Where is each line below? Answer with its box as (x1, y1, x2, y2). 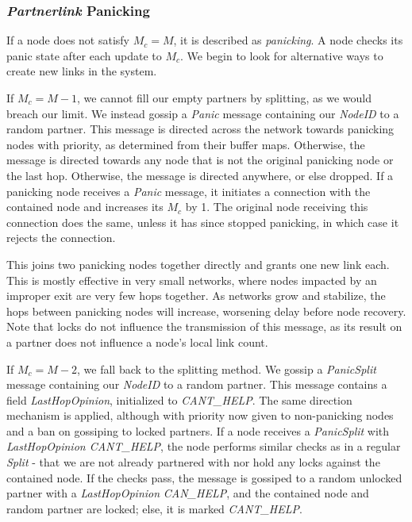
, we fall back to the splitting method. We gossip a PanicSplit (77, 360, 376, 377)
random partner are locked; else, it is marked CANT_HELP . (6, 500, 302, 516)
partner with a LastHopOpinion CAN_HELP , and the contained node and (6, 485, 369, 501)
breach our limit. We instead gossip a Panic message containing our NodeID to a (6, 105, 399, 121)
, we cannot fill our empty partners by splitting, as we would (77, 90, 372, 106)
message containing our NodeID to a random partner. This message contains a (6, 376, 387, 393)
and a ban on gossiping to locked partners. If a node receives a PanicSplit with (6, 422, 390, 439)
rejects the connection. (6, 229, 116, 246)
